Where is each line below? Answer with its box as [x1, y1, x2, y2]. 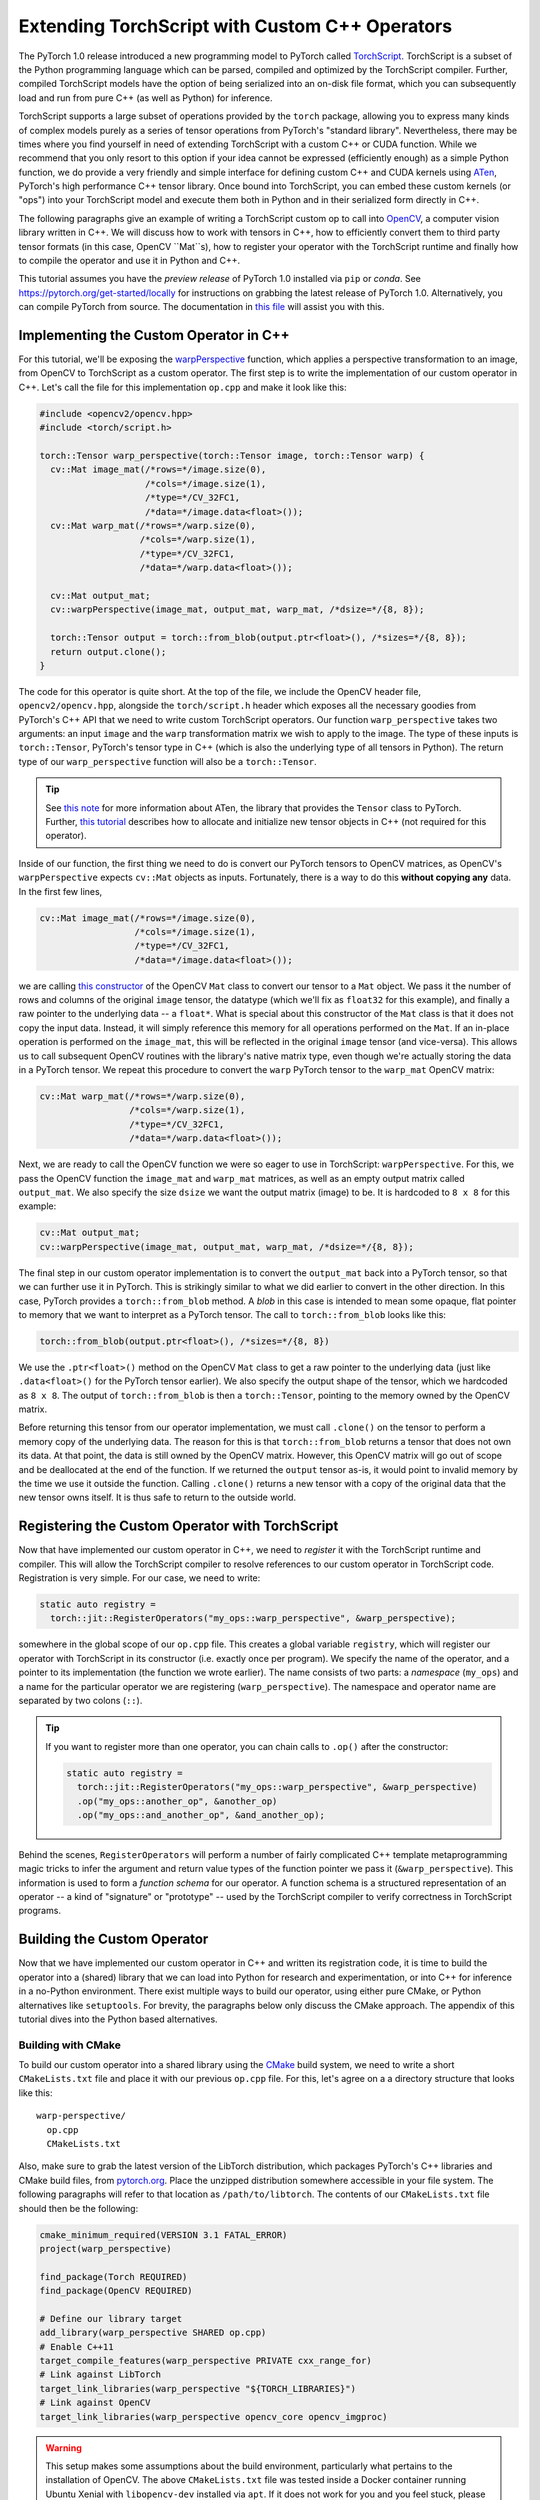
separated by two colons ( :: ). [18, 1694, 143, 1706]
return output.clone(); [50, 646, 167, 657]
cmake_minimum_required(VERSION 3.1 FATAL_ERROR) [39, 2229, 288, 2240]
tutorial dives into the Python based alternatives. [18, 2013, 219, 2025]
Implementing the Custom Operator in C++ [18, 327, 290, 344]
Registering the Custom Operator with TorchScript [18, 1518, 339, 1535]
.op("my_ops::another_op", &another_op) [76, 1795, 278, 1807]
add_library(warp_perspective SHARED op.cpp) [39, 2327, 267, 2339]
